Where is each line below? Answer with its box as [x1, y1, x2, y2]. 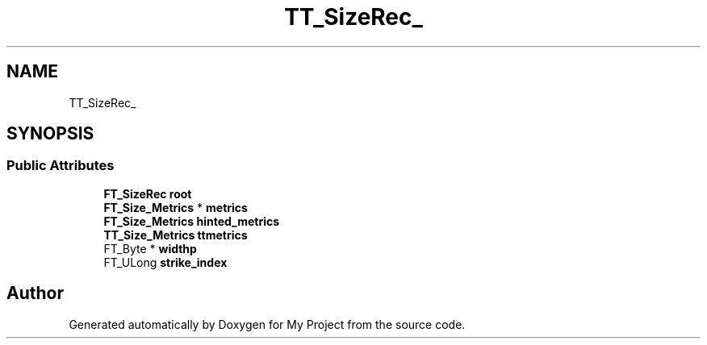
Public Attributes [6, 157, 115, 174]
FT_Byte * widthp [103, 241, 197, 256]
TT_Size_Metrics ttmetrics [103, 227, 248, 242]
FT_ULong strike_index [103, 255, 228, 269]
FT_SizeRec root [103, 186, 192, 201]
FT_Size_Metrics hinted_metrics [103, 214, 280, 228]
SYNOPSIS [6, 123, 94, 144]
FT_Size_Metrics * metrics [103, 200, 248, 214]
